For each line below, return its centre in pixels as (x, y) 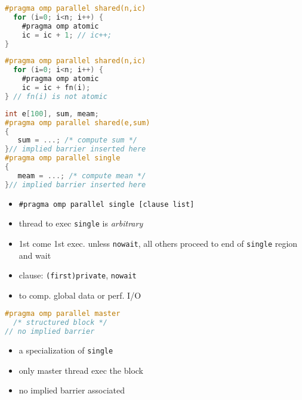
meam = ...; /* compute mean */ (82, 176)
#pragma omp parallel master (63, 314)
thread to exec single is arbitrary (81, 223)
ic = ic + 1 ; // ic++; (67, 35)
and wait (35, 255)
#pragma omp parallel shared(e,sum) (78, 123)
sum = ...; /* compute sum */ (77, 140)
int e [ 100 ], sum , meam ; (52, 114)
